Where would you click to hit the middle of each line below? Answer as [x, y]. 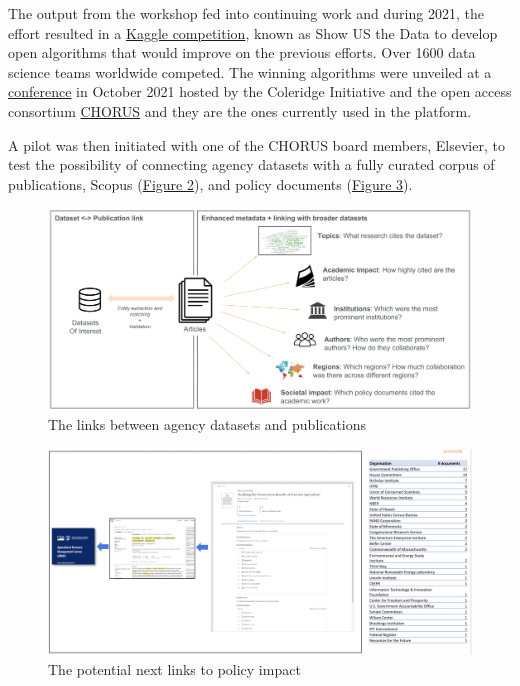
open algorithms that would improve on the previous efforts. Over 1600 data [242, 52]
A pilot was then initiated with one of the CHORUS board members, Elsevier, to [256, 144]
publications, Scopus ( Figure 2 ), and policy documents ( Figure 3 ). [210, 183]
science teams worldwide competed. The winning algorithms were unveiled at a [250, 71]
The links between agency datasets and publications [207, 424]
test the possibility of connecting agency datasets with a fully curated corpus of [251, 164]
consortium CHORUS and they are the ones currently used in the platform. [240, 110]
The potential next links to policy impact [174, 668]
